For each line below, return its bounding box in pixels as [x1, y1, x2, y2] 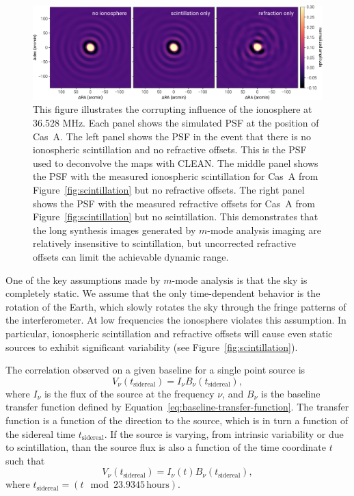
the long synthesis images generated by [33, 222, 196, 237]
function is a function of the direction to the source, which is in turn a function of [5, 413, 349, 427]
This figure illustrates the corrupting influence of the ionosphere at [33, 102, 312, 116]
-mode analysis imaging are [207, 222, 321, 237]
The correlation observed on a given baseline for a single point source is [5, 363, 305, 377]
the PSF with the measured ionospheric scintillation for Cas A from [33, 169, 318, 183]
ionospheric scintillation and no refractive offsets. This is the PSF [33, 142, 307, 157]
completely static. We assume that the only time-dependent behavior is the [5, 286, 321, 300]
